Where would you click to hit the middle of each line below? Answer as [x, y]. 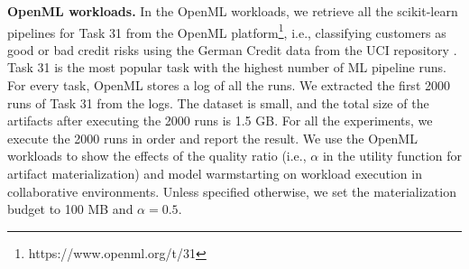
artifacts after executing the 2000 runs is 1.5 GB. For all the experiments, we [220, 121]
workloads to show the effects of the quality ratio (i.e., [157, 156]
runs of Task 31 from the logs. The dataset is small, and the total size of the [218, 102]
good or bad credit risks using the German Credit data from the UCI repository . [232, 49]
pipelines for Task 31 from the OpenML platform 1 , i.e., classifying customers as [227, 31]
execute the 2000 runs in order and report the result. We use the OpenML [212, 138]
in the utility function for [392, 156]
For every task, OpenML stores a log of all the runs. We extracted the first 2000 [229, 85]
